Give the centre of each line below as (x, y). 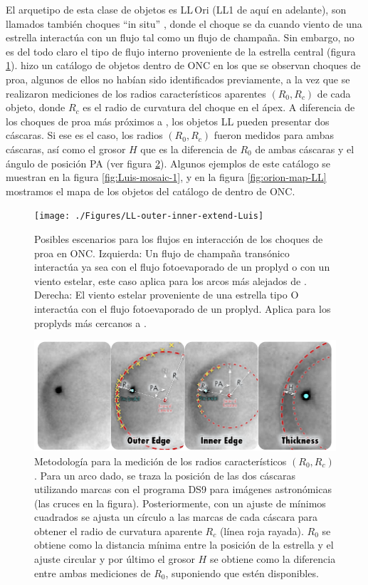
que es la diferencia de (189, 149)
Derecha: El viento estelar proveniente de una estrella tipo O (167, 295)
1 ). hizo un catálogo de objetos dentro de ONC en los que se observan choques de (183, 65)
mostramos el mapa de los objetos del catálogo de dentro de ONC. (151, 191)
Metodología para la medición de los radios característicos (161, 461)
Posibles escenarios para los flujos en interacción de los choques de (179, 238)
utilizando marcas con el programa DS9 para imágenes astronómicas (183, 489)
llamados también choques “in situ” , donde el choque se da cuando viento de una (184, 23)
